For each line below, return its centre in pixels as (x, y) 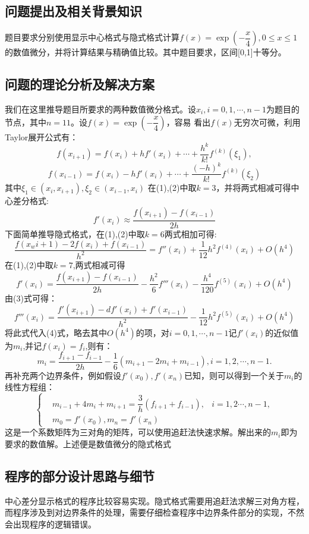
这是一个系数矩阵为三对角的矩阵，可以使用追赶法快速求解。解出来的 (138, 432)
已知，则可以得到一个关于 (234, 375)
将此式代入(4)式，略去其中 (56, 332)
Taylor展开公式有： (42, 136)
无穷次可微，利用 (267, 122)
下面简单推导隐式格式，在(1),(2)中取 (75, 233)
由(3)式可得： (31, 298)
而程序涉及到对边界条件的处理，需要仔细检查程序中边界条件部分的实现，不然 (154, 512)
